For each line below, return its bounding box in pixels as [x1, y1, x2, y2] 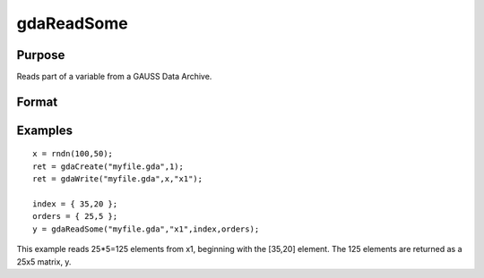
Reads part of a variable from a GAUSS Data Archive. [16, 72, 212, 82]
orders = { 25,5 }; [32, 211, 118, 222]
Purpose [16, 47, 65, 63]
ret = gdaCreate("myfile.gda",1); [32, 161, 184, 172]
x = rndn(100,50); [32, 148, 114, 159]
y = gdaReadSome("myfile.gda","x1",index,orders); [32, 223, 260, 234]
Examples [16, 122, 73, 138]
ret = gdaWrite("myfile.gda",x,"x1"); [32, 174, 203, 184]
